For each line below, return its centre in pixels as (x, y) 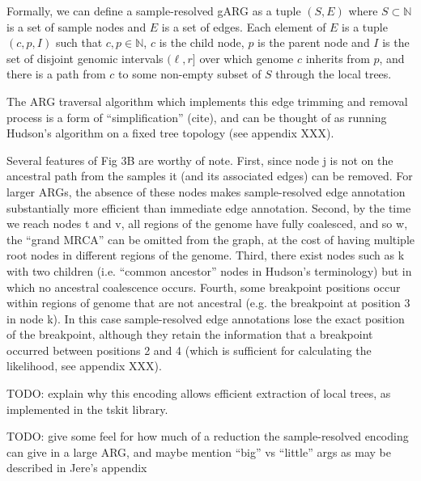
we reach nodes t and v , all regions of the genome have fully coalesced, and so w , (207, 224)
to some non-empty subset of (190, 74)
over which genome (247, 58)
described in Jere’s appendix (77, 468)
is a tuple (365, 26)
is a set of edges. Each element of (244, 26)
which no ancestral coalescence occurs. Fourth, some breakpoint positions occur (204, 287)
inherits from (338, 58)
